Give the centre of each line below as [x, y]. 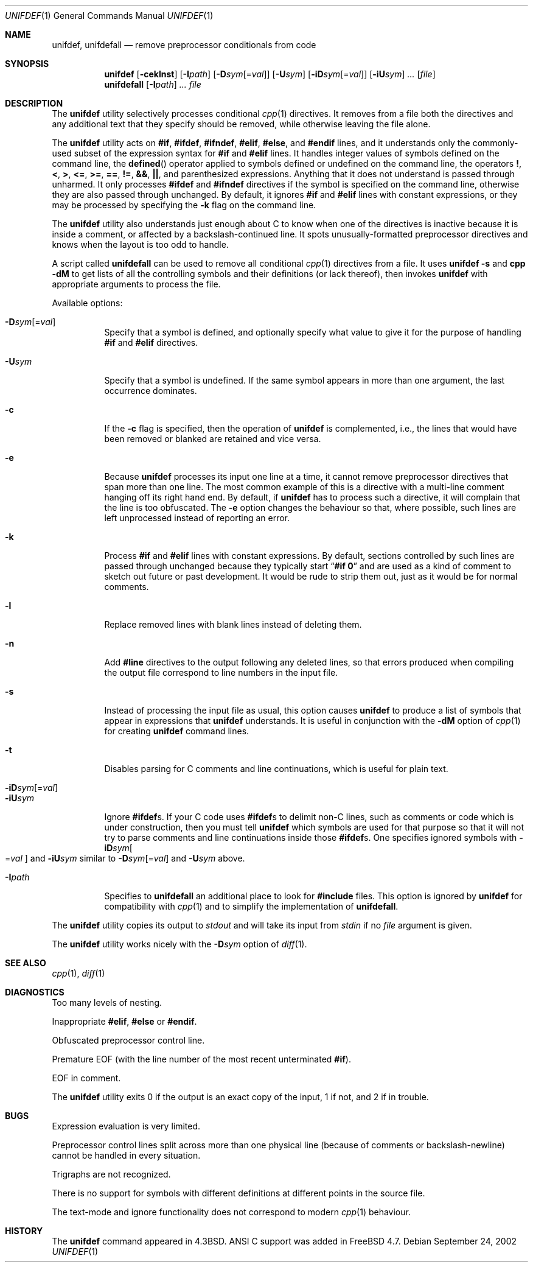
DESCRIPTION [34, 103]
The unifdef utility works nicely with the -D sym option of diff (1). [179, 944]
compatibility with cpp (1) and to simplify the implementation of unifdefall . [251, 906]
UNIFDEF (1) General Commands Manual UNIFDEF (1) [109, 16]
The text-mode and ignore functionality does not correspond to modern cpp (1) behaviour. [231, 1212]
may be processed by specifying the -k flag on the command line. [184, 205]
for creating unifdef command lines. [177, 731]
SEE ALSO [26, 963]
